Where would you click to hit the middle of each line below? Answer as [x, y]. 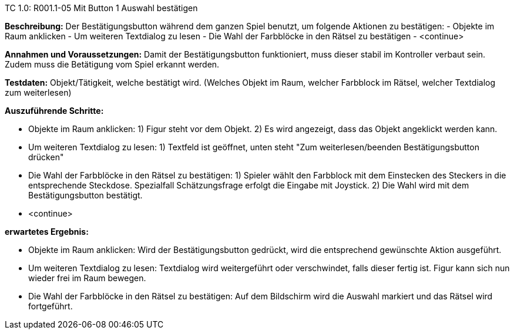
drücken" [46, 157]
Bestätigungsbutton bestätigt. [85, 195]
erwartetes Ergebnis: [47, 232]
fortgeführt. [51, 306]
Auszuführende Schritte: [54, 111]
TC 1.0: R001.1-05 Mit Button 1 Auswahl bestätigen [101, 8]
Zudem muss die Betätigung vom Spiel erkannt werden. [112, 64]
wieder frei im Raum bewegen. [87, 278]
